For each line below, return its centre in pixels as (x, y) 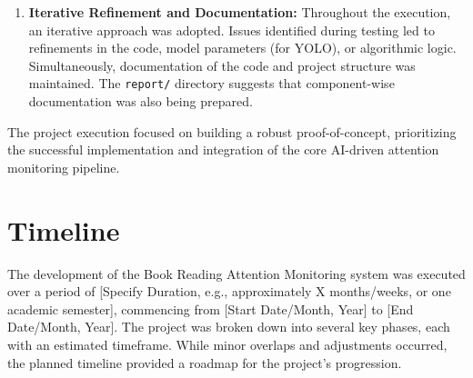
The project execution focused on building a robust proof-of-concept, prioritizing (232, 131)
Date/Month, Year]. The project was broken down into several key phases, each (229, 327)
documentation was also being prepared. (141, 101)
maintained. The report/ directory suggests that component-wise (211, 83)
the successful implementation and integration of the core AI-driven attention (223, 149)
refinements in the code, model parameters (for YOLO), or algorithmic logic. (242, 48)
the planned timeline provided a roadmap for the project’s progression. (205, 362)
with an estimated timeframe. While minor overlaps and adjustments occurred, (227, 344)
